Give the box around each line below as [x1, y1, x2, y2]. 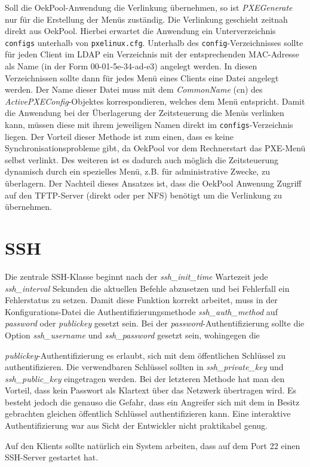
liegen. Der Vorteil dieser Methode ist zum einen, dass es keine [5, 130, 234, 142]
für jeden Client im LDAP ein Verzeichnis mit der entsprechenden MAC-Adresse [5, 48, 299, 60]
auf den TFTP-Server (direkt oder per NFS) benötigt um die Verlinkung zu [5, 188, 283, 201]
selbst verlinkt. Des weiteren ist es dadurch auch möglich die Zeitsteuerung [5, 153, 279, 166]
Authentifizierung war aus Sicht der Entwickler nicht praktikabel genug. [5, 419, 268, 432]
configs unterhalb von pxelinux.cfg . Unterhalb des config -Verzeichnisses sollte [5, 36, 303, 48]
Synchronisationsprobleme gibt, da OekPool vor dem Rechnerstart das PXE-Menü [5, 142, 306, 154]
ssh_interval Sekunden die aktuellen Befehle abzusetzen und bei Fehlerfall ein [5, 282, 290, 294]
